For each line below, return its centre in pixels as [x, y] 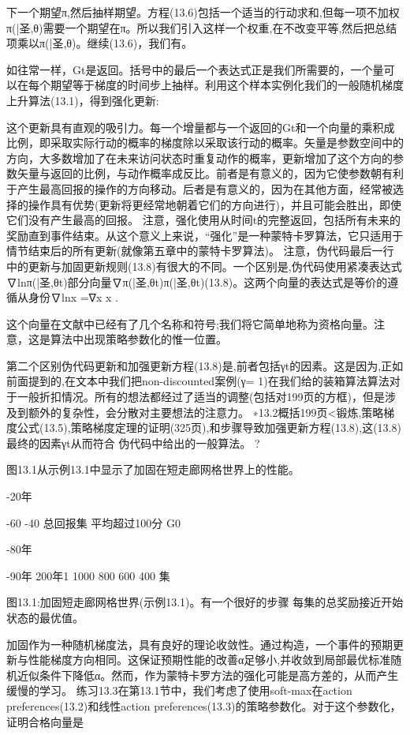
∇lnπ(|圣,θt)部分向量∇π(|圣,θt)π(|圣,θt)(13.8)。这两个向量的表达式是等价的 [197, 281]
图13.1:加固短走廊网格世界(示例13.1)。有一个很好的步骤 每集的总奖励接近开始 [205, 602]
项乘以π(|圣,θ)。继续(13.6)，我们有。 [100, 43]
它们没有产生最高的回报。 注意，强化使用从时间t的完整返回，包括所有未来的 [204, 220]
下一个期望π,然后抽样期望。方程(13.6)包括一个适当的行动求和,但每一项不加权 [203, 12]
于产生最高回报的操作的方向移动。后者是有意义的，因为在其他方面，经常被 [199, 188]
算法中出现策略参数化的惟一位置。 [138, 339]
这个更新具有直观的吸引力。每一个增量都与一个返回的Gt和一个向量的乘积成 [201, 127]
